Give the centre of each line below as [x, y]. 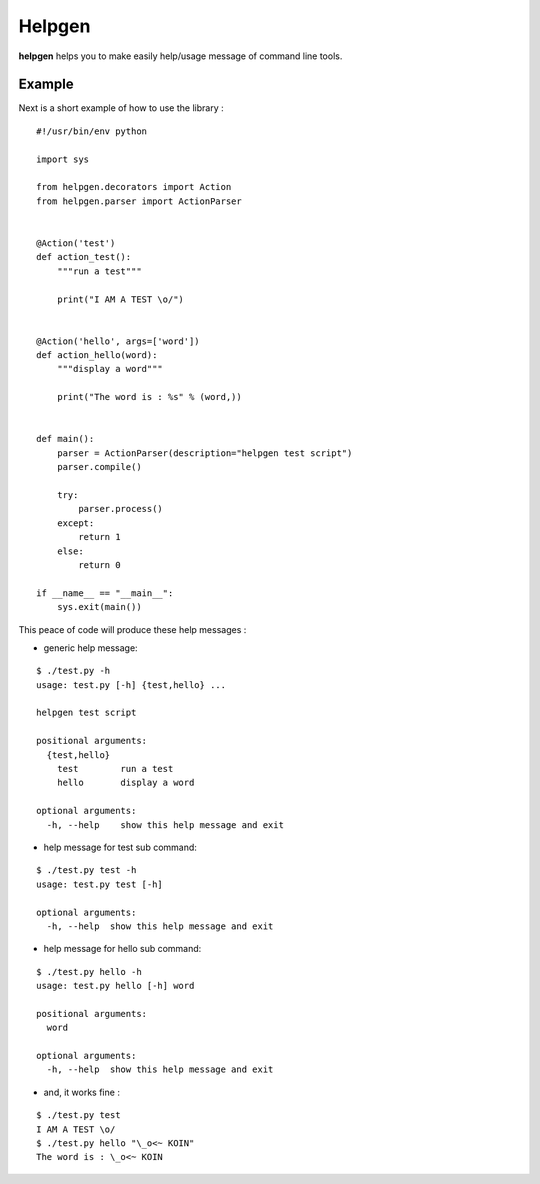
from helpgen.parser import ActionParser [139, 201]
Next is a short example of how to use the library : [121, 108]
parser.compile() [99, 467]
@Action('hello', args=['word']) [118, 341]
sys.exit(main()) [99, 607]
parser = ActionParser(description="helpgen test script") [204, 453]
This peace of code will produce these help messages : [132, 629]
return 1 [99, 537]
